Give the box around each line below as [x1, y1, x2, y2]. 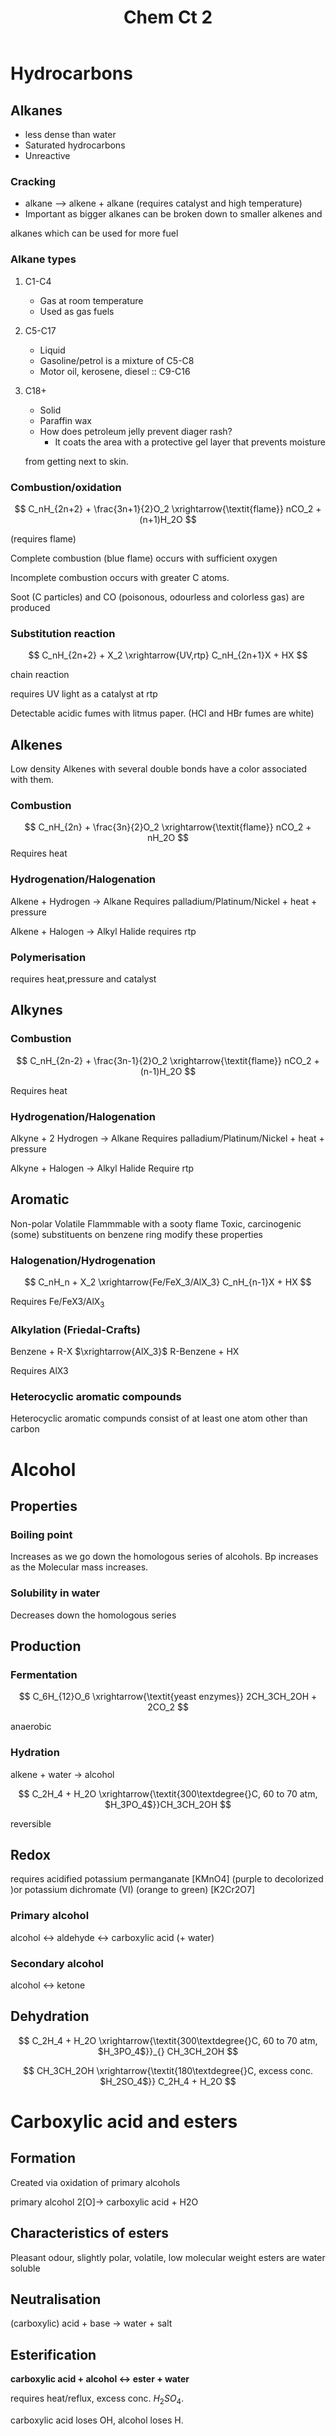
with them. [10, 774, 54, 785]
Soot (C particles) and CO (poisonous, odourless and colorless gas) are [10, 591, 305, 603]
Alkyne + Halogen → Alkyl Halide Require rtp [10, 1162, 195, 1174]
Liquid [39, 344, 66, 356]
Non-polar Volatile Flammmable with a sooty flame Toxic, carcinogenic [10, 1217, 302, 1230]
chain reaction [10, 669, 70, 681]
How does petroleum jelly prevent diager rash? [39, 425, 233, 437]
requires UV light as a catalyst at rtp [10, 688, 158, 700]
